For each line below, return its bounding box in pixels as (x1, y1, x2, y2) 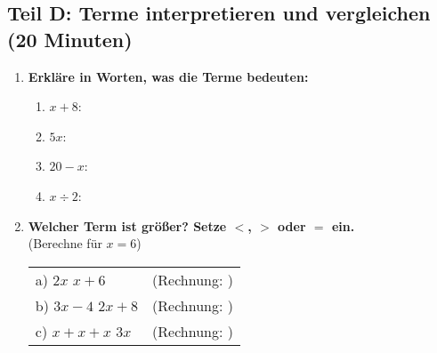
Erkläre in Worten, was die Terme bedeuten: (28, 67, 309, 85)
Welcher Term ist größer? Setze (28, 216, 227, 235)
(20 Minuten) (7, 25, 133, 52)
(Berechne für (28, 234, 102, 253)
